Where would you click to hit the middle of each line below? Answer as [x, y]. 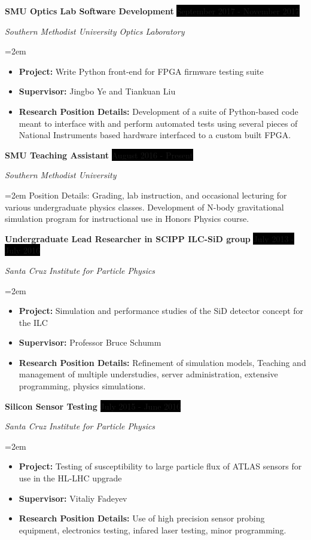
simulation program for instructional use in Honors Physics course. [127, 219]
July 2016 [22, 250]
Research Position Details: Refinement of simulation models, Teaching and [162, 362]
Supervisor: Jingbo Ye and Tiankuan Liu [97, 91]
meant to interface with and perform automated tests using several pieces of [158, 123]
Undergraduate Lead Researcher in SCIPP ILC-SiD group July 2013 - [150, 238]
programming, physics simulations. [82, 386]
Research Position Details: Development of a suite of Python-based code [158, 111]
